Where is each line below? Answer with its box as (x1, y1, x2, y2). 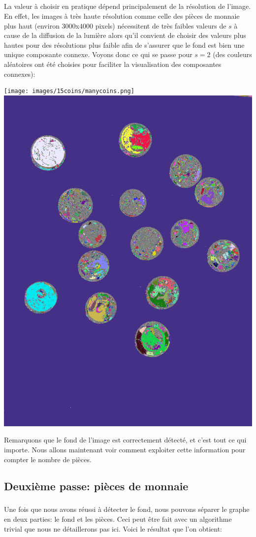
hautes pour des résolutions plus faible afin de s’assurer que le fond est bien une (4, 39, 245, 50)
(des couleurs (213, 49, 252, 60)
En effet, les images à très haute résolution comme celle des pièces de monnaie (4, 10, 240, 21)
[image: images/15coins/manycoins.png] (4, 88, 134, 95)
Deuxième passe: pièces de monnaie (4, 478, 189, 493)
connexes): (4, 68, 35, 79)
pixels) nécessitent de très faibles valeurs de (95, 20, 226, 31)
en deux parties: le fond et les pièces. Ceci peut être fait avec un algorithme (4, 513, 232, 524)
